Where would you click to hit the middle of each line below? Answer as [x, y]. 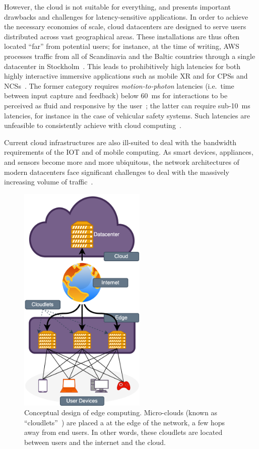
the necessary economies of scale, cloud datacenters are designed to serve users [125, 26]
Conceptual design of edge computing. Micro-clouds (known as [121, 412]
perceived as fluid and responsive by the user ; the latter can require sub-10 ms [127, 105]
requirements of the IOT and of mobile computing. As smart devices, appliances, [129, 152]
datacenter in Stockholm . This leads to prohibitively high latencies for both [122, 66]
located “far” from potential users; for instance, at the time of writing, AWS [122, 46]
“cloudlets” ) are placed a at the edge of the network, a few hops [125, 422]
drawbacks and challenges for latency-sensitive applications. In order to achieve [126, 16]
